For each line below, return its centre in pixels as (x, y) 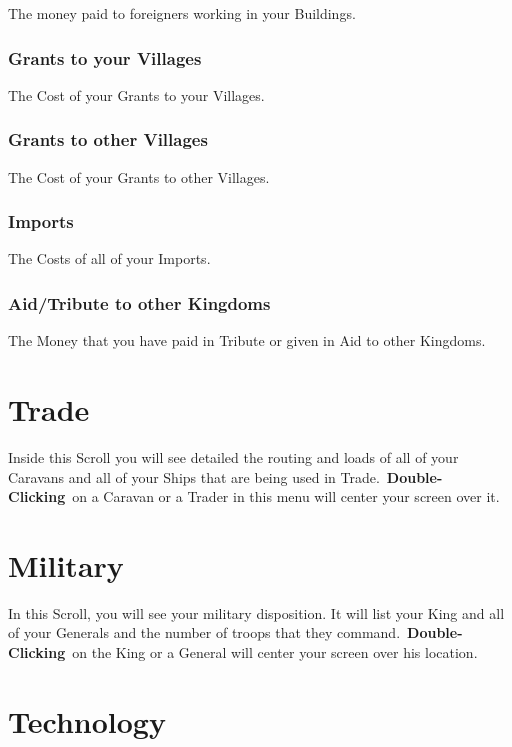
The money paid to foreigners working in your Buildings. (182, 13)
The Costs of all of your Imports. (109, 258)
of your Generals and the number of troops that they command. (204, 632)
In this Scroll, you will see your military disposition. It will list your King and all (256, 612)
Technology (87, 720)
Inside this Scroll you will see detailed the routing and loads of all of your (233, 456)
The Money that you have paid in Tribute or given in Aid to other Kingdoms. (247, 340)
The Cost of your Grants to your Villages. (136, 94)
